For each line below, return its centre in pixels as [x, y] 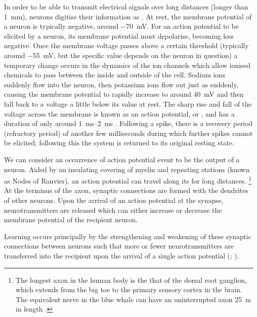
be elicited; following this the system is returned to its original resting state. [119, 143]
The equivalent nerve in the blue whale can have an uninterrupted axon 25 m [133, 299]
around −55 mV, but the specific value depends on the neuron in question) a [121, 55]
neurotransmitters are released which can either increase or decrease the [113, 210]
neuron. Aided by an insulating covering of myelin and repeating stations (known [127, 169]
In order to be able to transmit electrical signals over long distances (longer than [126, 6]
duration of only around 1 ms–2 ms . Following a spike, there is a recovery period [128, 123]
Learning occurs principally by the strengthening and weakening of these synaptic [128, 236]
